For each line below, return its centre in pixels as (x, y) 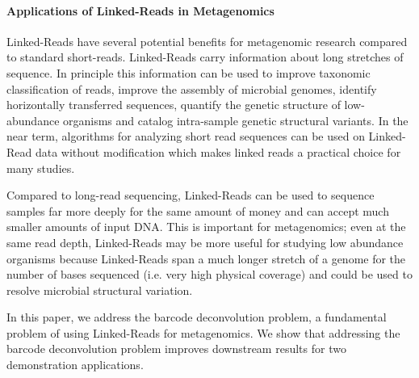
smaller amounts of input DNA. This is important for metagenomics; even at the (206, 227)
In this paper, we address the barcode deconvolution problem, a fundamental (197, 317)
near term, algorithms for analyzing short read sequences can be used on (186, 136)
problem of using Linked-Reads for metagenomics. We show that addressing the (203, 332)
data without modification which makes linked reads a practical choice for (218, 151)
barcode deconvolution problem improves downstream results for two (176, 349)
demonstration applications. (75, 365)
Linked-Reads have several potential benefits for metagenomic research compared (207, 41)
